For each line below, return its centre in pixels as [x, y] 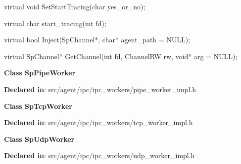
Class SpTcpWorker [38, 106]
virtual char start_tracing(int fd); [55, 23]
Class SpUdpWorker [39, 139]
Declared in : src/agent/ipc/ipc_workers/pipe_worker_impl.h [100, 89]
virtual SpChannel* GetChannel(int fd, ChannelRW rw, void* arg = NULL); [121, 56]
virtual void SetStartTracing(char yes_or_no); [75, 6]
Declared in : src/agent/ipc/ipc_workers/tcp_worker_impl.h [98, 122]
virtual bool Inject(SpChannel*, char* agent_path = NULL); [97, 40]
